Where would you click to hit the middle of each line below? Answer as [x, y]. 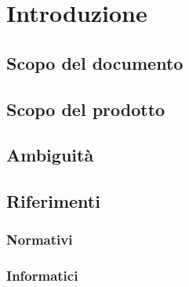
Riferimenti [53, 201]
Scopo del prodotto [86, 109]
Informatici [42, 276]
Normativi [40, 240]
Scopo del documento [95, 62]
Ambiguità [50, 155]
